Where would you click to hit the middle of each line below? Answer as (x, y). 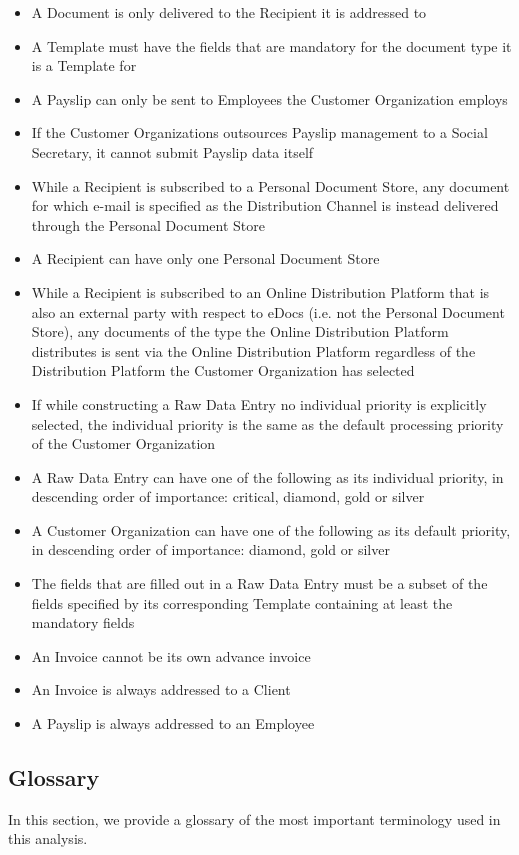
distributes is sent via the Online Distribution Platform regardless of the (253, 350)
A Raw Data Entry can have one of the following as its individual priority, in (267, 476)
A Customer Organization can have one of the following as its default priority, (271, 529)
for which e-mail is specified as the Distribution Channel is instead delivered (265, 205)
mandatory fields (83, 622)
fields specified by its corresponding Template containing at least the (242, 602)
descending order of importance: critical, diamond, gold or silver (228, 496)
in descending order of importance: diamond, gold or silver (210, 549)
